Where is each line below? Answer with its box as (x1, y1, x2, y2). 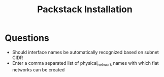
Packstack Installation (37, 4, 133, 15)
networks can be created (12, 66, 65, 72)
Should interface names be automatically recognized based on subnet (12, 49, 159, 55)
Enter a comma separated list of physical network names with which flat (12, 60, 159, 67)
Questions (5, 32, 49, 44)
